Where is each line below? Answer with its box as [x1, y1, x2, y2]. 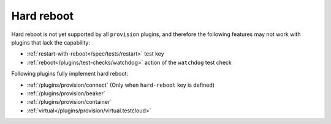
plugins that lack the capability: [11, 38, 90, 46]
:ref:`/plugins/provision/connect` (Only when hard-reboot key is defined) [26, 81, 215, 89]
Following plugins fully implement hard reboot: [11, 70, 129, 78]
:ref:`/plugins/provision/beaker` [26, 89, 105, 97]
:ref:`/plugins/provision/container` [26, 98, 112, 106]
